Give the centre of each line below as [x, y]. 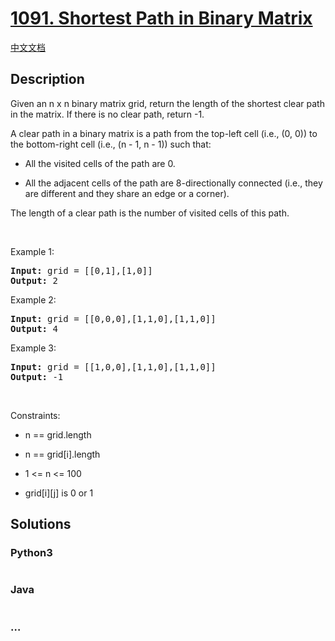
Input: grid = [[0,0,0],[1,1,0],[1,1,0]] [113, 318]
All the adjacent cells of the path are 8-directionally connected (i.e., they [173, 183]
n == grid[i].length [62, 454]
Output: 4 [34, 328]
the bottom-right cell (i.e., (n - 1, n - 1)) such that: [111, 144]
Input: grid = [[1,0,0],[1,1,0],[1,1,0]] [113, 366]
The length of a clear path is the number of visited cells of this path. [150, 213]
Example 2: [33, 299]
